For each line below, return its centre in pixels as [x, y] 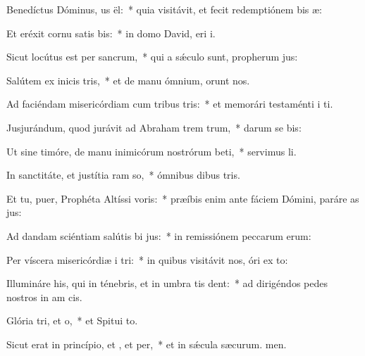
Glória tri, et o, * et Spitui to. [72, 320]
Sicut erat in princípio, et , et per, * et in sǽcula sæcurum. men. [147, 344]
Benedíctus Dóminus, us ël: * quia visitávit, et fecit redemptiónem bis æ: [165, 9]
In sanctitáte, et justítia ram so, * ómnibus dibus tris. [123, 175]
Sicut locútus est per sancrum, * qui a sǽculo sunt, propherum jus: [152, 57]
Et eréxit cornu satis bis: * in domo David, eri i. [111, 33]
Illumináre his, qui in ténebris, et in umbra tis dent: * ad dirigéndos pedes [167, 283]
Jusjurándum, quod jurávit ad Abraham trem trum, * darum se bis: [154, 127]
